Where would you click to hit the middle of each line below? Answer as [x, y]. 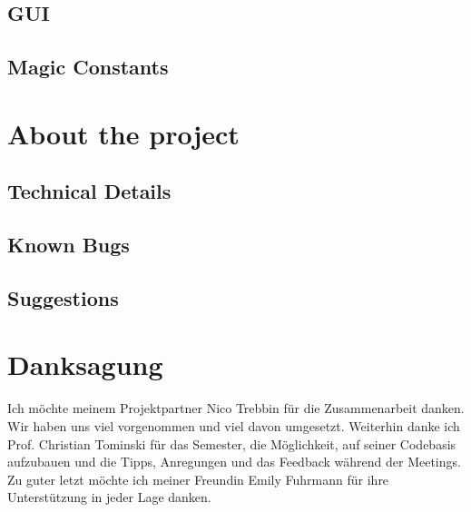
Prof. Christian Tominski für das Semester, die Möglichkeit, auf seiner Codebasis [232, 443]
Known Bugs [69, 245]
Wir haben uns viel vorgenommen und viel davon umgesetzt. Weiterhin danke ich [234, 426]
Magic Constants [88, 67]
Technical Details [89, 191]
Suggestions [63, 297]
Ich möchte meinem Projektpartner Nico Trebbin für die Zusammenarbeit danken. [236, 408]
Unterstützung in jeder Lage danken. [109, 497]
